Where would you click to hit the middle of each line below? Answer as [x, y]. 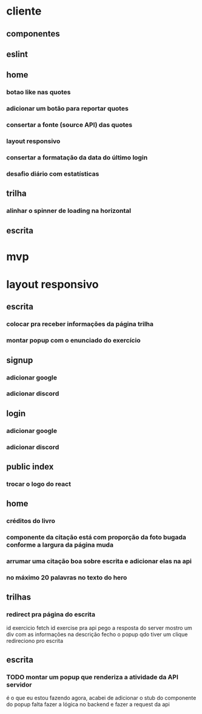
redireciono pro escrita [35, 640]
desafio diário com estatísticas [53, 173]
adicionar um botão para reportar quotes [67, 109]
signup [20, 360]
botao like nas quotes [39, 92]
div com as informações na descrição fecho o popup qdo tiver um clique [97, 634]
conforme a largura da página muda [60, 545]
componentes [33, 34]
